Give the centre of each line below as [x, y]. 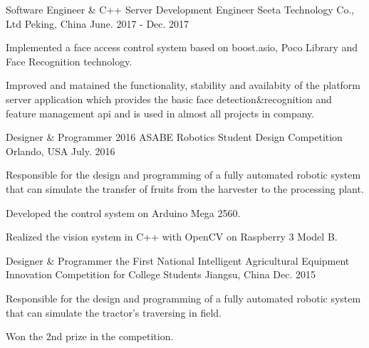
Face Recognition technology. [69, 61]
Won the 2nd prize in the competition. [90, 336]
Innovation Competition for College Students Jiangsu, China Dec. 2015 [161, 274]
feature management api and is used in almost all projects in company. [160, 113]
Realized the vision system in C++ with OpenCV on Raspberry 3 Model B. [172, 237]
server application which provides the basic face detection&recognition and [169, 99]
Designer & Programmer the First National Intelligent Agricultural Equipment [178, 260]
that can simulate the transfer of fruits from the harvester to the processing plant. [185, 188]
